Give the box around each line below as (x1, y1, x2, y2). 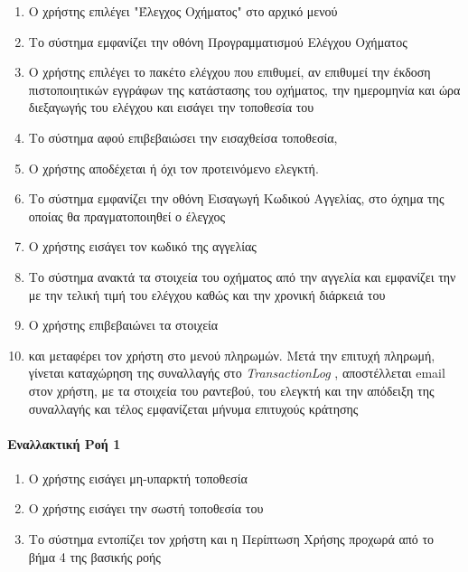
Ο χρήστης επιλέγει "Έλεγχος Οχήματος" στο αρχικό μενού (28, 2, 338, 20)
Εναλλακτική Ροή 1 (7, 434, 121, 453)
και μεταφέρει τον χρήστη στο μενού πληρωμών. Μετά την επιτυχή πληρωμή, (28, 345, 435, 364)
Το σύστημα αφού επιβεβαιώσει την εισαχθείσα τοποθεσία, (28, 127, 338, 146)
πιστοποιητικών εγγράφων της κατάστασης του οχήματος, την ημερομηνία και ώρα (28, 80, 461, 98)
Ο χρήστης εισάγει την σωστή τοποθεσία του (28, 499, 264, 518)
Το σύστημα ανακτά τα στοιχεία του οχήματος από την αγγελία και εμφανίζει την (28, 267, 456, 286)
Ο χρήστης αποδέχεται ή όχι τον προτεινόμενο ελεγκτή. (28, 158, 319, 177)
